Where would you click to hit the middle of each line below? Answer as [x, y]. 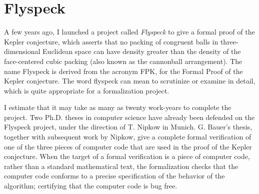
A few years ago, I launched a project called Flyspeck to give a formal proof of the [129, 32]
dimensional [22, 51]
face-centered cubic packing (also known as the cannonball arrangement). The [123, 61]
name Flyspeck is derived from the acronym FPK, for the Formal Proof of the [123, 71]
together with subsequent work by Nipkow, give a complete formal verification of [128, 137]
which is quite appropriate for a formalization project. [87, 90]
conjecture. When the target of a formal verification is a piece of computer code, [127, 156]
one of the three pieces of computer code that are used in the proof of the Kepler [128, 146]
